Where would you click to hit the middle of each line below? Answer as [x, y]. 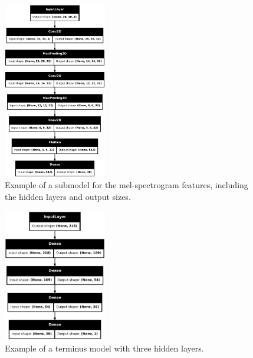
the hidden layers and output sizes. [68, 197]
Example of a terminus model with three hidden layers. [104, 348]
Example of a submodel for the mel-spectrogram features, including [126, 185]
